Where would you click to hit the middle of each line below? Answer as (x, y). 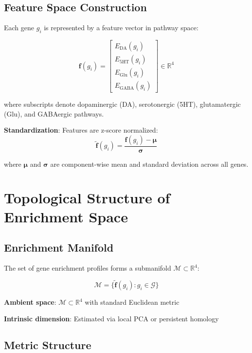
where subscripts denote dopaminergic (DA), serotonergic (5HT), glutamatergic (122, 104)
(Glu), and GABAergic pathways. (54, 113)
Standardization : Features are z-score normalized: (81, 130)
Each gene (19, 28)
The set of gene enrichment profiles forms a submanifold (88, 268)
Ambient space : (30, 302)
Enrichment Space (66, 216)
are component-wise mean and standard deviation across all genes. (149, 164)
